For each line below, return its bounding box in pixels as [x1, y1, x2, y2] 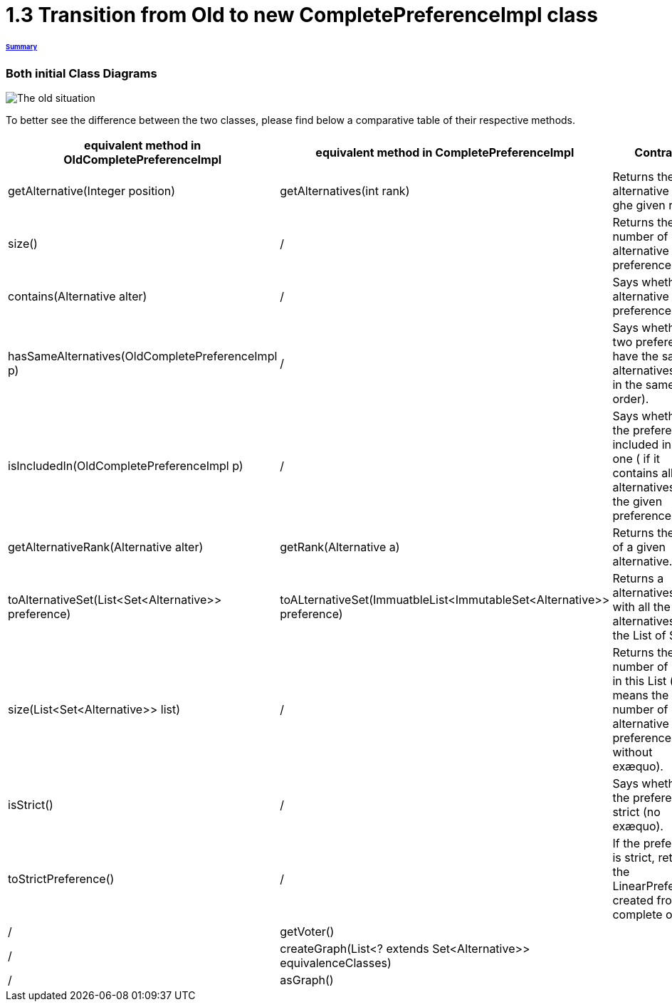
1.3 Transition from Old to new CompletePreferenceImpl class [6, 3, 598, 27]
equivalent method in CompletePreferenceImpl [315, 145, 574, 160]
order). [612, 392, 649, 407]
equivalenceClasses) [280, 956, 392, 971]
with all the [612, 600, 671, 615]
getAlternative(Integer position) [8, 184, 176, 199]
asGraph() [280, 973, 334, 988]
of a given [612, 540, 666, 555]
